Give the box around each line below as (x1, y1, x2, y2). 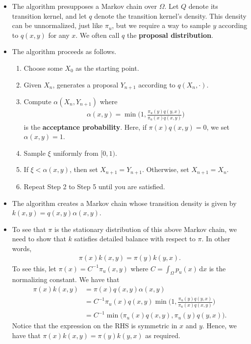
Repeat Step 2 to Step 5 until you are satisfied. (24, 181, 165, 191)
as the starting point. (75, 62, 139, 73)
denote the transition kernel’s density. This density (94, 10, 247, 21)
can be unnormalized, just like (12, 20, 103, 30)
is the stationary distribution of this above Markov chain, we (54, 224, 237, 234)
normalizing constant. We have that (12, 274, 120, 285)
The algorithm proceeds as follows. (12, 46, 117, 57)
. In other (201, 233, 230, 244)
